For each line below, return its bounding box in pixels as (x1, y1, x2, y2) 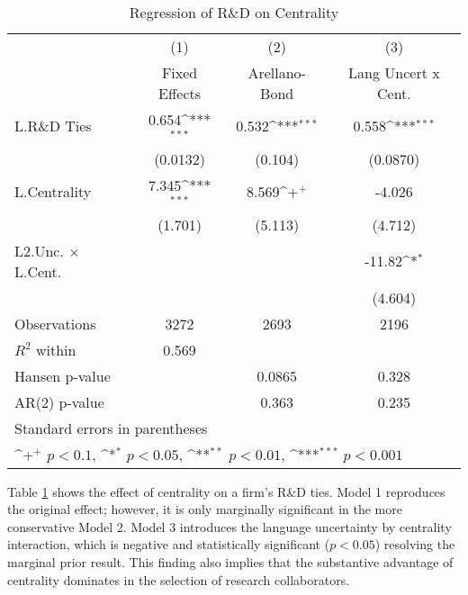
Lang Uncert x (348, 62, 440, 83)
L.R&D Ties (14, 115, 92, 137)
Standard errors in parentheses (14, 417, 208, 438)
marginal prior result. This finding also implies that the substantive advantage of (7, 552, 454, 571)
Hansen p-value (14, 365, 111, 386)
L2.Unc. (14, 239, 64, 261)
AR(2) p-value (14, 391, 104, 412)
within (35, 338, 76, 360)
